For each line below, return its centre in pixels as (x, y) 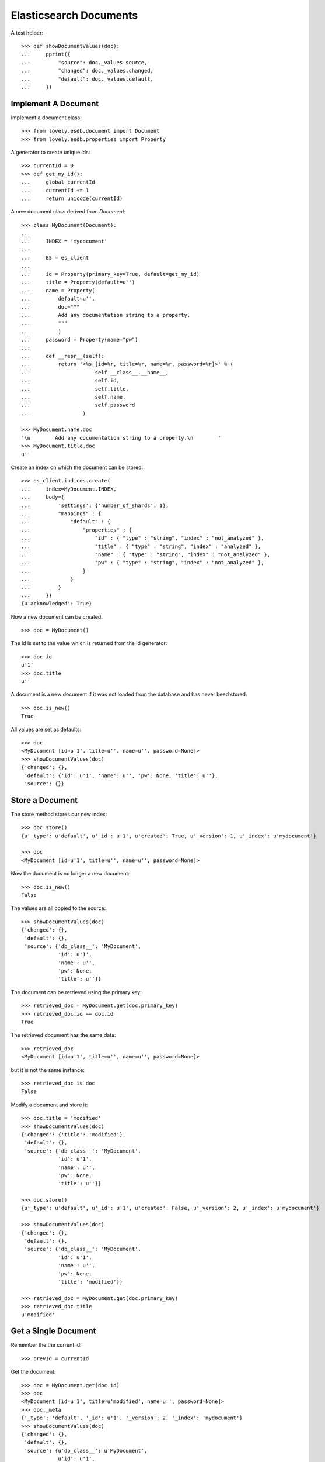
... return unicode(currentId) (72, 198)
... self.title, (75, 389)
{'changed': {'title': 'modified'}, (74, 1134)
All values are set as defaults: (46, 729)
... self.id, (70, 381)
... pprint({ (46, 54)
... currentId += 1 (55, 190)
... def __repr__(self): (63, 356)
